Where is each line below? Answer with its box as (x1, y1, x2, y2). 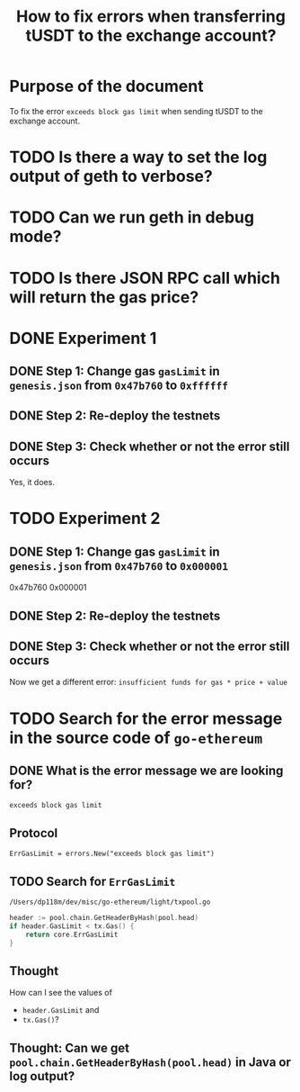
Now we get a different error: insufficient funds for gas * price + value (9, 677, 287, 688)
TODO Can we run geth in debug (9, 207, 254, 228)
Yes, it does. (9, 477, 56, 488)
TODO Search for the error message (9, 708, 283, 728)
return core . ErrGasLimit (25, 930, 119, 939)
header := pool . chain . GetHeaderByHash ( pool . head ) (9, 914, 199, 923)
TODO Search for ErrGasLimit (9, 873, 176, 889)
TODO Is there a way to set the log (9, 147, 268, 167)
